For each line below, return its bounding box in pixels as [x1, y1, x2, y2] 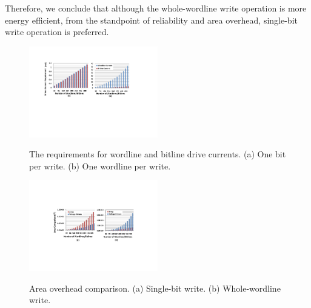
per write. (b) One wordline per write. [29, 159, 171, 172]
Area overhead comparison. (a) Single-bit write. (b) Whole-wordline [29, 281, 281, 294]
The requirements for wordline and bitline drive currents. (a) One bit [29, 148, 286, 160]
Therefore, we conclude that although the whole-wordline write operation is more [5, 2, 307, 14]
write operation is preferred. [5, 25, 109, 38]
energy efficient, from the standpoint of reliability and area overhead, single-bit [5, 13, 298, 26]
